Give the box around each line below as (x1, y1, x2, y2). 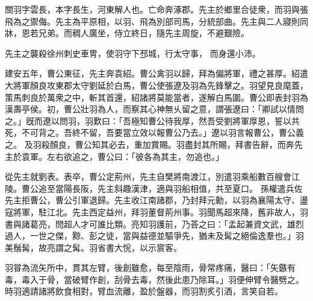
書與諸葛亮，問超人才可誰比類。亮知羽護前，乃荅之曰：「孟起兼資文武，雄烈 (5, 217, 304, 230)
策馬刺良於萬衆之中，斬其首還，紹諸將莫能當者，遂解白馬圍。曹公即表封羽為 (5, 90, 308, 103)
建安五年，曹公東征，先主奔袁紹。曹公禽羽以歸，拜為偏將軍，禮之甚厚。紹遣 (5, 67, 308, 80)
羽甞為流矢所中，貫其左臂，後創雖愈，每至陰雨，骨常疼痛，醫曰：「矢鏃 (5, 261, 287, 274)
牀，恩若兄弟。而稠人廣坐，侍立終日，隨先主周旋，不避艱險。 (5, 27, 249, 39)
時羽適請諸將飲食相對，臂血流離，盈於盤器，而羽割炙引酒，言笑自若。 (5, 285, 283, 297)
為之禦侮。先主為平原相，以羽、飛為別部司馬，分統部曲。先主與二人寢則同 (13, 14, 308, 27)
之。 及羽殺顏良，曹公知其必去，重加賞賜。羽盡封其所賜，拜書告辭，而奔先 (5, 138, 303, 150)
